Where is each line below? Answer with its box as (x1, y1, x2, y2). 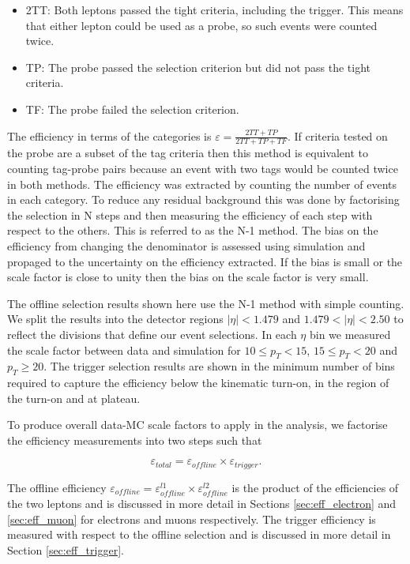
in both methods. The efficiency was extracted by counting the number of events (7, 175, 397, 192)
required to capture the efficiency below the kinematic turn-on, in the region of (7, 374, 389, 391)
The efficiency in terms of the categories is (7, 127, 212, 144)
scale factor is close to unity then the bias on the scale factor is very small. (7, 269, 369, 285)
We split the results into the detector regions (7, 310, 224, 327)
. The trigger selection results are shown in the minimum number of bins (43, 358, 395, 374)
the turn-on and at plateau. (7, 389, 141, 406)
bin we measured (309, 325, 391, 342)
